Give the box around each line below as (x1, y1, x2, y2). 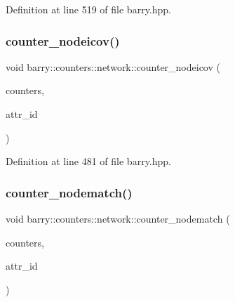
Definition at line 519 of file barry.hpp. (6, 2, 171, 16)
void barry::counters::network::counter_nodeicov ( (6, 59, 220, 74)
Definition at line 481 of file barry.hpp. (6, 154, 171, 169)
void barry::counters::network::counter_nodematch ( (6, 211, 230, 225)
